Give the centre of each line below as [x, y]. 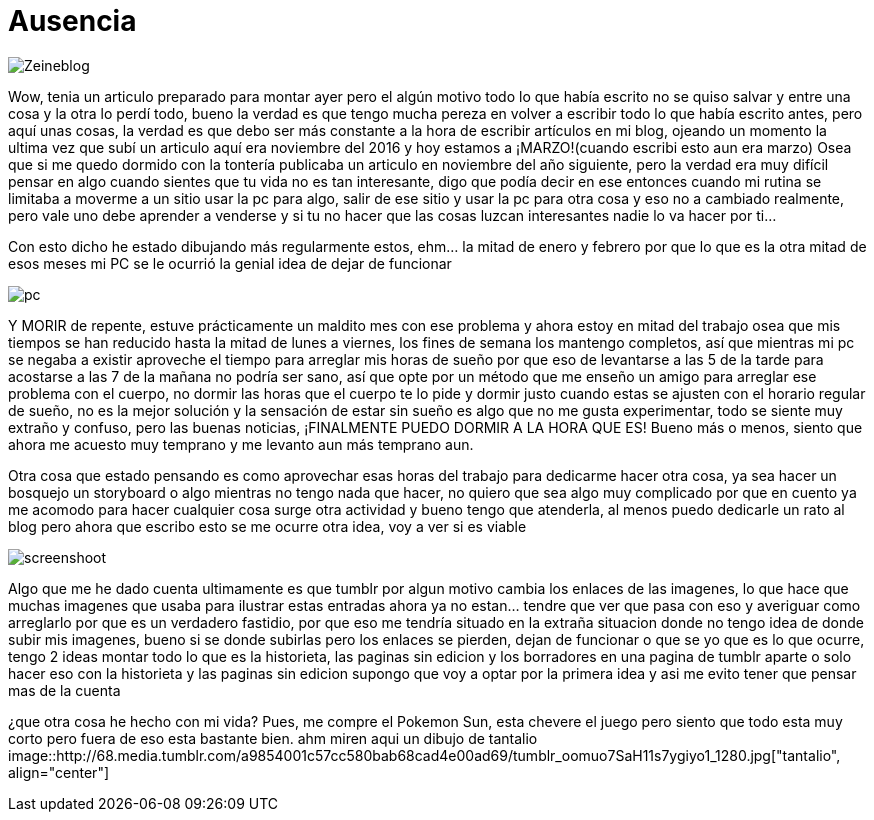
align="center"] [59, 772]
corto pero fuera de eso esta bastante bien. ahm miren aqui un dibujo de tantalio [273, 738]
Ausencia [72, 21]
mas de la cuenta [64, 690]
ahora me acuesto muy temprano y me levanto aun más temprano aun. [241, 444]
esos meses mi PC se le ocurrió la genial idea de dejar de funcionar [230, 263]
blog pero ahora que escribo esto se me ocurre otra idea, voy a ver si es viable [267, 526]
